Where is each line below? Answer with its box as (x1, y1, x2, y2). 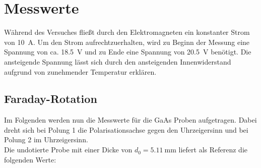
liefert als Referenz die (178, 144, 247, 155)
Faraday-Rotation (4, 91, 97, 106)
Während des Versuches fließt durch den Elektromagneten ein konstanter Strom (4, 27, 250, 37)
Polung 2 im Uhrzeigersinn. (4, 134, 88, 145)
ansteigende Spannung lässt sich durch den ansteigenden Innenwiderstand (4, 56, 231, 67)
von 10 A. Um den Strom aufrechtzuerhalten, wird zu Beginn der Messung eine (4, 36, 250, 47)
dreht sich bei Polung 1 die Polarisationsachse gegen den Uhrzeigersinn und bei (4, 124, 248, 135)
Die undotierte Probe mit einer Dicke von (4, 144, 133, 155)
